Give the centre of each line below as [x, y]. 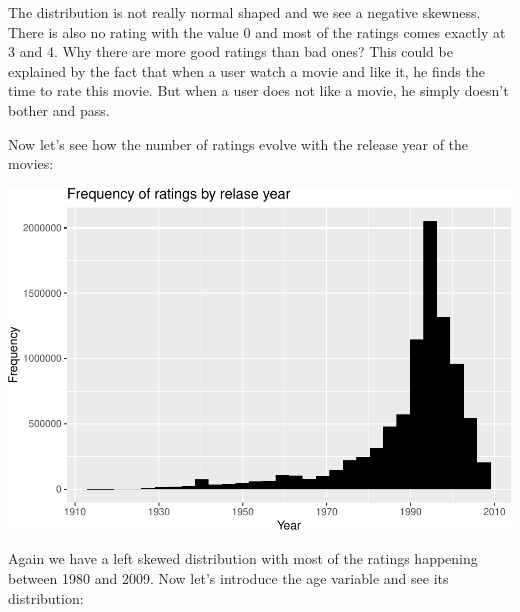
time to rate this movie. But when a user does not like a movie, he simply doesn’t [258, 90]
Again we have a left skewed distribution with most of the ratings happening [243, 558]
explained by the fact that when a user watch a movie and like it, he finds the [246, 70]
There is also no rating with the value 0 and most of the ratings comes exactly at [257, 31]
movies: [31, 163]
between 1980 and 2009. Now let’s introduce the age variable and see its [228, 577]
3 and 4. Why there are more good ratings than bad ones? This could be [230, 51]
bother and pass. [59, 109]
